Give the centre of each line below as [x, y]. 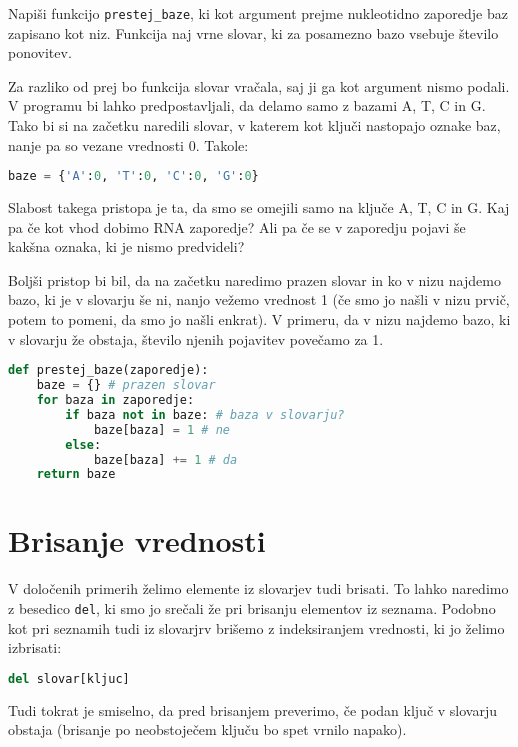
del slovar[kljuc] [69, 678]
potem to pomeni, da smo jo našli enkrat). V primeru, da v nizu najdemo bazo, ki [259, 319]
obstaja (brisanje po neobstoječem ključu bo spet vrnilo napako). [207, 729]
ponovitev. [40, 52]
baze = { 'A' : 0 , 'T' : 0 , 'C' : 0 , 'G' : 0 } [133, 176]
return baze [76, 474]
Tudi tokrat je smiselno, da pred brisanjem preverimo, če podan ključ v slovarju [253, 709]
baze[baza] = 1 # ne [161, 429]
